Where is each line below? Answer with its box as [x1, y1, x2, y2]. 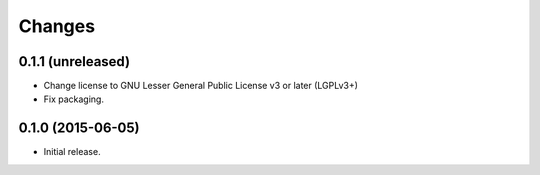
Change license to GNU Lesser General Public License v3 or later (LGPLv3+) [43, 80, 359, 92]
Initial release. [43, 146, 101, 158]
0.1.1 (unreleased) [18, 53, 130, 70]
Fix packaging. [43, 93, 105, 105]
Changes [18, 15, 95, 37]
